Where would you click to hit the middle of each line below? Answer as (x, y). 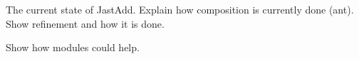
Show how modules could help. (73, 47)
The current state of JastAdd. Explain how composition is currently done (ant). (180, 9)
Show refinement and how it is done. (85, 23)
